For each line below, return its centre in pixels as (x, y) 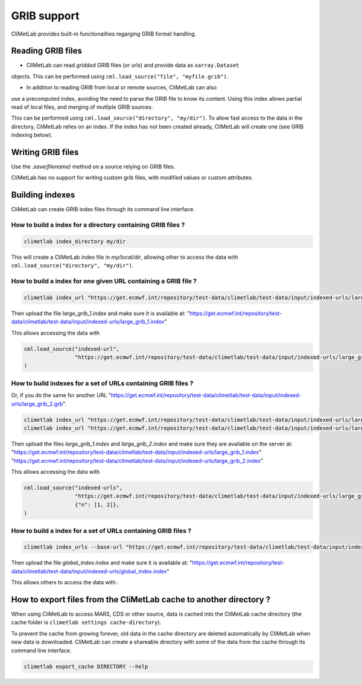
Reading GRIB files (47, 51)
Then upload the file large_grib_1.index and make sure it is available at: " (100, 313)
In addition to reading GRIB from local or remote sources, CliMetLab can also (122, 88)
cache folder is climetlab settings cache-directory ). (86, 622)
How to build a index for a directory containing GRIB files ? (98, 225)
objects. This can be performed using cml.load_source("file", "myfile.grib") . (120, 76)
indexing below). (32, 135)
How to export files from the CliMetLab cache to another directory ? (141, 600)
